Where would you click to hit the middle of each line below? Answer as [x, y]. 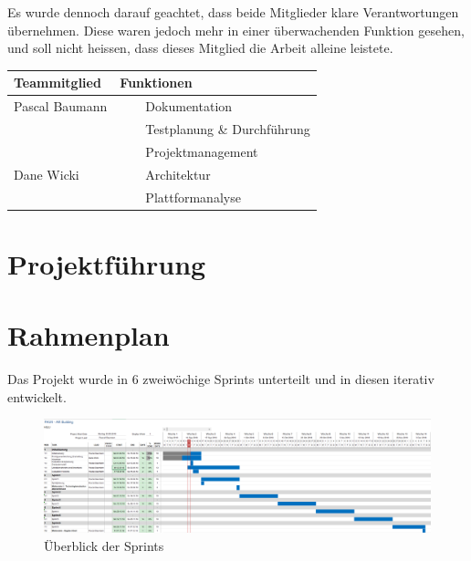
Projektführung [107, 263]
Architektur [178, 174]
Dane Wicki [47, 174]
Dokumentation [189, 106]
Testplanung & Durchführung [228, 128]
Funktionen [156, 83]
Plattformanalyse [193, 197]
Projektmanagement [202, 151]
